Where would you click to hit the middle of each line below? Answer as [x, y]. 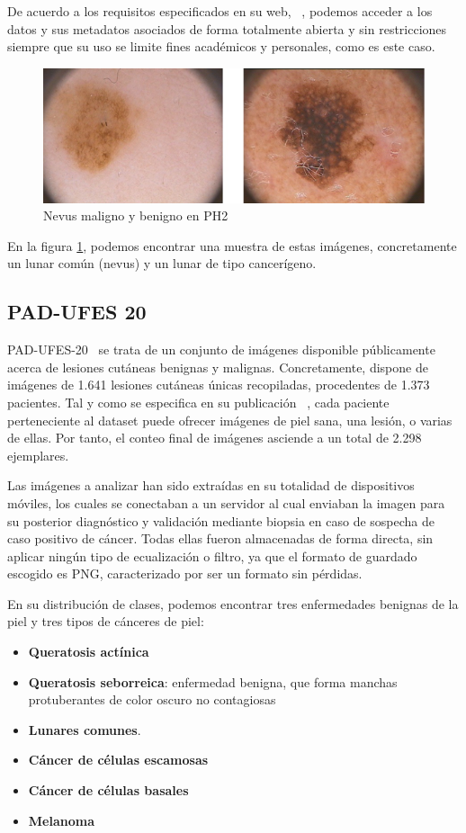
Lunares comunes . [85, 729]
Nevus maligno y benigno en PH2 [136, 215]
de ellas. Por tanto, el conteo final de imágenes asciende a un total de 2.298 [215, 438]
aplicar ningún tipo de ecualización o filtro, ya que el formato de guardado [212, 555]
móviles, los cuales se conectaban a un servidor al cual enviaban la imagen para [226, 502]
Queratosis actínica [89, 652]
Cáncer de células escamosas [118, 760]
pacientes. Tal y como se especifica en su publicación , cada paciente [198, 402]
